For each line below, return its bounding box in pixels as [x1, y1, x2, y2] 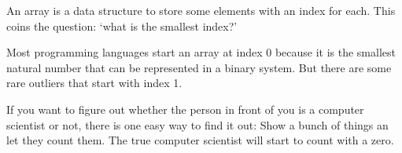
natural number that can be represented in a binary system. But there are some [6, 59, 392, 75]
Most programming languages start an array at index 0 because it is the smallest [6, 44, 396, 60]
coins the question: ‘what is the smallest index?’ [6, 17, 238, 34]
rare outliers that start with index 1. [6, 75, 183, 91]
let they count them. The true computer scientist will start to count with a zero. [6, 132, 394, 148]
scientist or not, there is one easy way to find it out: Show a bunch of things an [6, 116, 389, 133]
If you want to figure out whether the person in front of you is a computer [6, 100, 364, 117]
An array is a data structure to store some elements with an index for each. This [6, 2, 396, 18]
